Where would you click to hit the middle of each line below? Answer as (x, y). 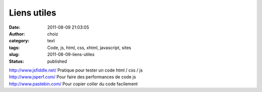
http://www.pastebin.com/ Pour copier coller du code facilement (73, 84)
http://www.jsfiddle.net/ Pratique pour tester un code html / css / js (76, 70)
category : (19, 41)
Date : (15, 27)
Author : (17, 34)
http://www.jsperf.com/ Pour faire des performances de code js (73, 77)
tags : (14, 47)
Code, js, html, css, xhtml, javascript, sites (89, 47)
